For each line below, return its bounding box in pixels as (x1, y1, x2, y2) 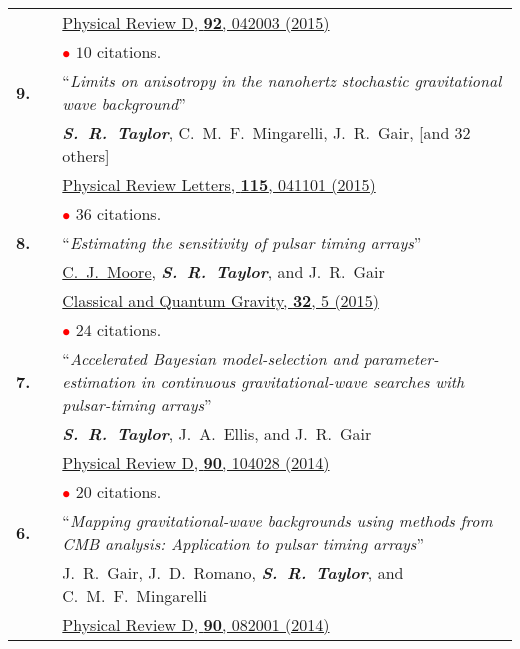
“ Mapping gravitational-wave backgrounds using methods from (62, 509, 493, 532)
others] (62, 144, 110, 167)
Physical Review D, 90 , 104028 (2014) (62, 451, 330, 474)
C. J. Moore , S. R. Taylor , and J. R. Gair (62, 260, 385, 283)
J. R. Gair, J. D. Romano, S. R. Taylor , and (62, 561, 404, 584)
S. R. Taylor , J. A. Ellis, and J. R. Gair (62, 422, 372, 445)
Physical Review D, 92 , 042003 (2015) (62, 11, 330, 34)
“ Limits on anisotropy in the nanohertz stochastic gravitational (62, 69, 502, 92)
